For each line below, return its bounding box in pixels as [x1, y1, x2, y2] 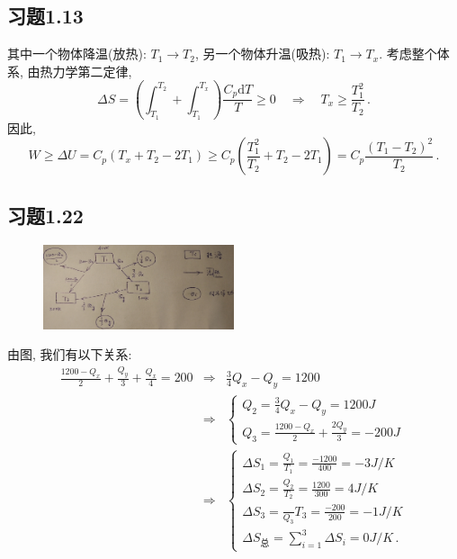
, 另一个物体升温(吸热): [194, 44, 330, 63]
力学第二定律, [52, 61, 132, 80]
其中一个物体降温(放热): [7, 44, 147, 63]
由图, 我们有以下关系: [7, 345, 132, 364]
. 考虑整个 [379, 44, 437, 63]
